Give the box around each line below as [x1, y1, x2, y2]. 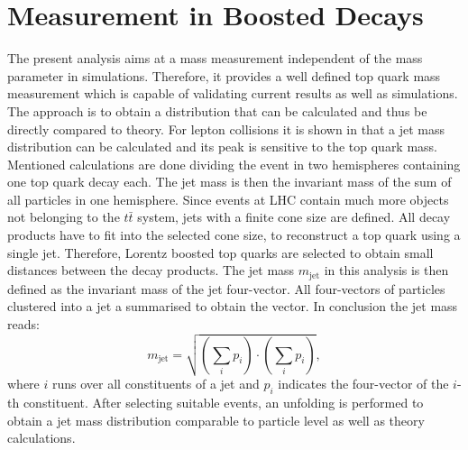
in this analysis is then [324, 261, 449, 280]
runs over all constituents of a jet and [51, 374, 260, 393]
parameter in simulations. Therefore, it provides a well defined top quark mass [7, 66, 441, 85]
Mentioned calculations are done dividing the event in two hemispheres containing [7, 154, 461, 173]
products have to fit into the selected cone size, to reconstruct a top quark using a [7, 225, 461, 244]
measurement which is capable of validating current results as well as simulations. [7, 84, 458, 103]
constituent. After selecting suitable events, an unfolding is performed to [23, 392, 424, 411]
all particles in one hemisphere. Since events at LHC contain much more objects [7, 189, 449, 208]
